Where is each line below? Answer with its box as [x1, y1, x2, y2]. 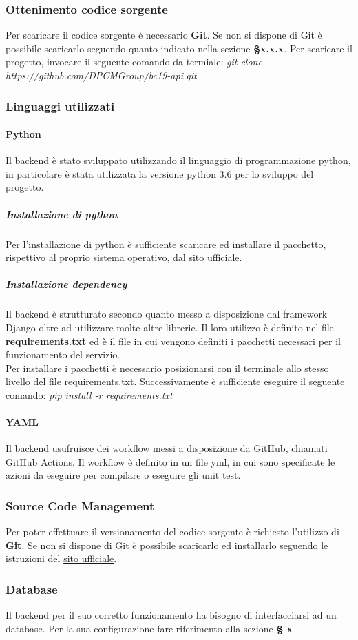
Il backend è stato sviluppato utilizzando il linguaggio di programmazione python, [6, 153, 351, 167]
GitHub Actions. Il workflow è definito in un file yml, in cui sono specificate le [6, 454, 335, 468]
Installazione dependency [6, 277, 127, 291]
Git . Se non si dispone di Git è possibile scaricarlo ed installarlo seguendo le [6, 537, 328, 552]
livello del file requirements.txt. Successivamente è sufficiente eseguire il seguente [6, 374, 345, 389]
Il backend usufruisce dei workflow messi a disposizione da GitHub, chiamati [6, 441, 328, 455]
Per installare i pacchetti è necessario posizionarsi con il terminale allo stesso [6, 360, 329, 375]
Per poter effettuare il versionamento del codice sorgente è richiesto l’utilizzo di [6, 524, 339, 539]
